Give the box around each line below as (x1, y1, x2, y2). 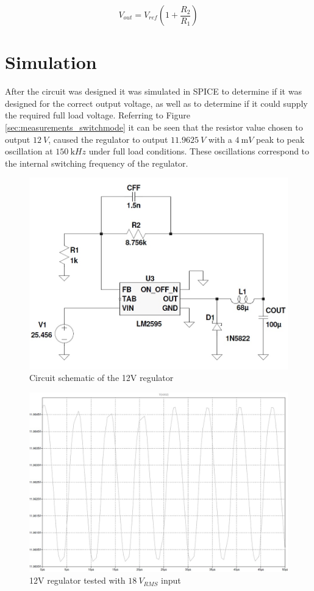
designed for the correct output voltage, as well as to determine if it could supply (5, 96, 308, 109)
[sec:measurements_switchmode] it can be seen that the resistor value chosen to (5, 120, 303, 133)
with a (208, 132, 232, 145)
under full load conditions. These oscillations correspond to (88, 145, 310, 158)
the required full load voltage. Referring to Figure (5, 109, 190, 121)
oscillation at (5, 145, 53, 158)
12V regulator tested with (29, 574, 126, 587)
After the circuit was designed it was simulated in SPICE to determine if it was (5, 85, 302, 98)
